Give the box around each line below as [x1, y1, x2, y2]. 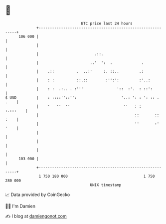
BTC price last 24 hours [81, 21, 133, 26]
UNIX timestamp [90, 182, 122, 188]
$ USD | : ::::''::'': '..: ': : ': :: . [5, 95, 160, 100]
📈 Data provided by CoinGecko [5, 192, 70, 198]
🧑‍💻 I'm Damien [5, 203, 36, 209]
